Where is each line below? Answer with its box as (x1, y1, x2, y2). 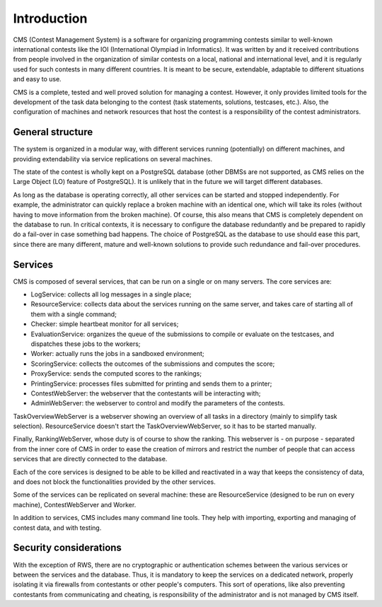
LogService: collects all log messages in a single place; (30, 290, 192, 299)
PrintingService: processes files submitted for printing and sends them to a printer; (30, 379, 272, 388)
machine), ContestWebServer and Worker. (13, 500, 137, 509)
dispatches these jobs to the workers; (30, 340, 141, 348)
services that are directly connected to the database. (13, 455, 168, 463)
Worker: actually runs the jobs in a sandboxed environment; (30, 349, 204, 358)
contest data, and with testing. (13, 524, 102, 532)
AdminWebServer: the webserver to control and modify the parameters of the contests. (30, 399, 286, 407)
